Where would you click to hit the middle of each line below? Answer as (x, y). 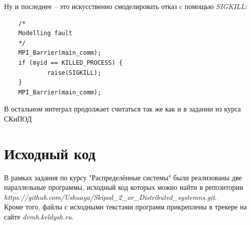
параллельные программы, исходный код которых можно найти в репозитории (124, 187)
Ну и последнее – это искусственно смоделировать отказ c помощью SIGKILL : (126, 6)
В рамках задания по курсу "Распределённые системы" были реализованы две (123, 177)
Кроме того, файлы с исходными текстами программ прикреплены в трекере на (125, 207)
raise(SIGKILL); (74, 73)
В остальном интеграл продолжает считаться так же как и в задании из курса (122, 109)
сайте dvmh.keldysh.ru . (39, 217)
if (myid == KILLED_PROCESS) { (71, 63)
